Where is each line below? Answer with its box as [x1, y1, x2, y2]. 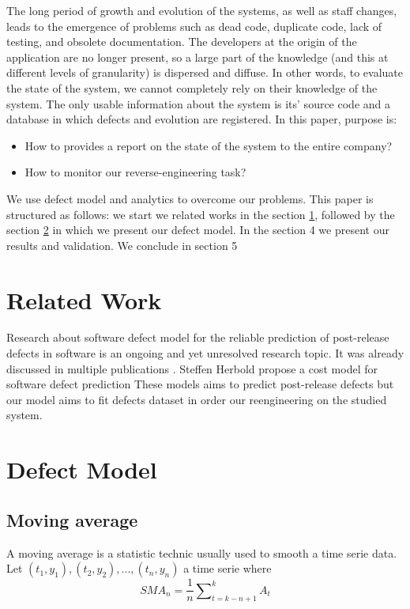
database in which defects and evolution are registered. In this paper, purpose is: [6, 111, 397, 127]
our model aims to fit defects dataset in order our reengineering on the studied [6, 391, 387, 407]
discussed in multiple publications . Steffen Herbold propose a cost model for [6, 360, 378, 376]
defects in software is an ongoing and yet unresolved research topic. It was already [6, 345, 404, 361]
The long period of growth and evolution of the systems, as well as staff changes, [6, 2, 397, 18]
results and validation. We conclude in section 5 [6, 236, 238, 253]
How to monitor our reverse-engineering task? [24, 164, 246, 180]
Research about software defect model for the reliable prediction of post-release [6, 329, 389, 346]
